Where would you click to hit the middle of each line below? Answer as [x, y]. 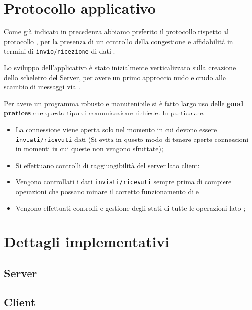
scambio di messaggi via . [42, 87]
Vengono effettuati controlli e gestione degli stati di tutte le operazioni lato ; [130, 208]
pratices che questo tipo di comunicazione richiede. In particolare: [105, 113]
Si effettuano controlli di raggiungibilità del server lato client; [108, 165]
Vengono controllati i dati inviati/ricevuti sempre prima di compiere [124, 182]
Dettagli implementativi [87, 241]
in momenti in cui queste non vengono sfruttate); [89, 149]
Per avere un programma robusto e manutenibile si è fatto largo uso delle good [124, 103]
